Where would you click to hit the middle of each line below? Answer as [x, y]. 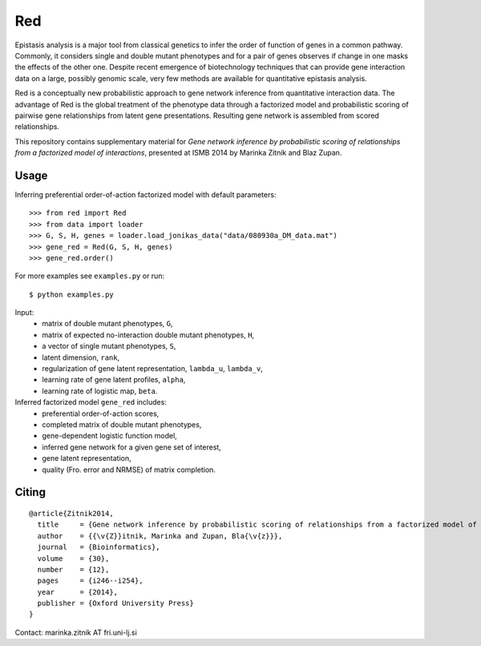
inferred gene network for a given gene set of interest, [132, 447]
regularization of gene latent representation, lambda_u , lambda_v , [153, 369]
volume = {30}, [73, 558]
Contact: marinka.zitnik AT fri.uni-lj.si [76, 632]
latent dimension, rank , [81, 357]
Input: [24, 313]
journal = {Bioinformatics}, [99, 547]
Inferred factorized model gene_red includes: [91, 402]
